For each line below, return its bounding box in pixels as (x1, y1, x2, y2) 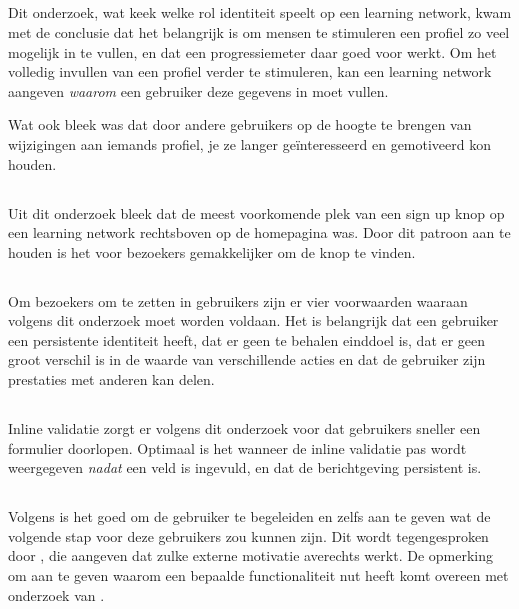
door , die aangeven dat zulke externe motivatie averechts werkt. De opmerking (8, 545, 493, 566)
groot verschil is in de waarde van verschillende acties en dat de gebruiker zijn (8, 349, 486, 370)
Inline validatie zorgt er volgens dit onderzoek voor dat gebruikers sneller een (8, 418, 481, 439)
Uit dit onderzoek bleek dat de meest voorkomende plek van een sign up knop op (8, 202, 505, 223)
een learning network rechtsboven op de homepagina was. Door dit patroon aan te (8, 222, 511, 243)
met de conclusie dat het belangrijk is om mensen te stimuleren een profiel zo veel (8, 21, 510, 42)
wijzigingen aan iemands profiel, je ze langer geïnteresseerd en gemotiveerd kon (8, 133, 491, 154)
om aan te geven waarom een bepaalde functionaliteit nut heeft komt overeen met (8, 565, 509, 586)
